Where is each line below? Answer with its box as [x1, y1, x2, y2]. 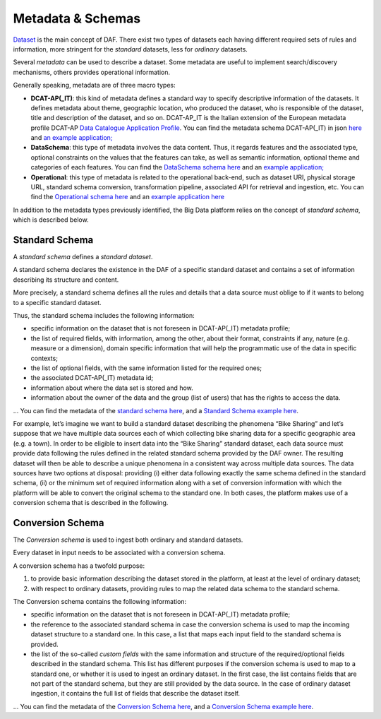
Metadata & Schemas [13, 11, 141, 26]
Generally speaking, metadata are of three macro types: [13, 81, 176, 90]
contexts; [30, 354, 58, 362]
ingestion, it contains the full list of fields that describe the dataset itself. [30, 689, 240, 698]
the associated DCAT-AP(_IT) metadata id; [30, 374, 154, 382]
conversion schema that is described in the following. [13, 499, 169, 507]
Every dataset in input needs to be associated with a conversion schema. [13, 548, 226, 557]
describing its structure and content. [13, 275, 119, 284]
